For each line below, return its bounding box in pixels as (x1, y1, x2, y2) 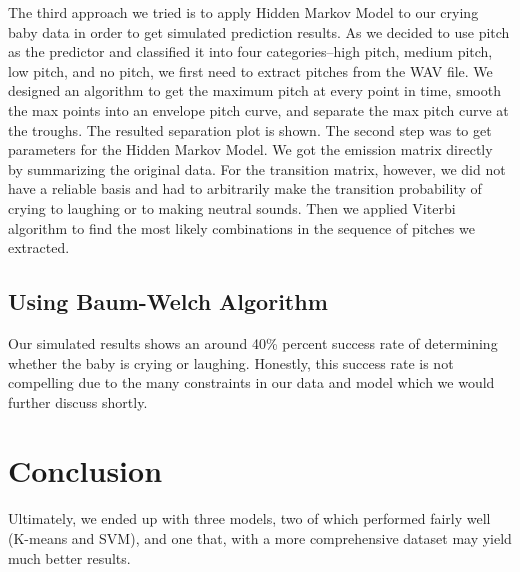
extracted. (8, 237, 70, 258)
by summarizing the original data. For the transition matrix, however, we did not (8, 158, 506, 179)
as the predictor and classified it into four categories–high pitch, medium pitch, (8, 41, 493, 62)
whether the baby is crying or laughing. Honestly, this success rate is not (8, 352, 454, 373)
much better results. (8, 547, 131, 568)
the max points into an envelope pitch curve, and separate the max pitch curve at (8, 99, 509, 120)
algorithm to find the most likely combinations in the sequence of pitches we (8, 217, 475, 238)
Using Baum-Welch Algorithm (8, 286, 328, 317)
